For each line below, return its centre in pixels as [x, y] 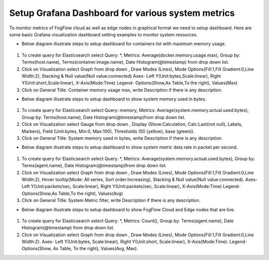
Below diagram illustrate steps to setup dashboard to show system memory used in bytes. [114, 99]
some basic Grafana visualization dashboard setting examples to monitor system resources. [103, 34]
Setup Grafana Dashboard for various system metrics [122, 13]
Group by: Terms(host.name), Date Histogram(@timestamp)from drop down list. [104, 117]
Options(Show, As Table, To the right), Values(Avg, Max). [80, 249]
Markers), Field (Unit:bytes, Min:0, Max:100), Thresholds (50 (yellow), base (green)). [108, 131]
